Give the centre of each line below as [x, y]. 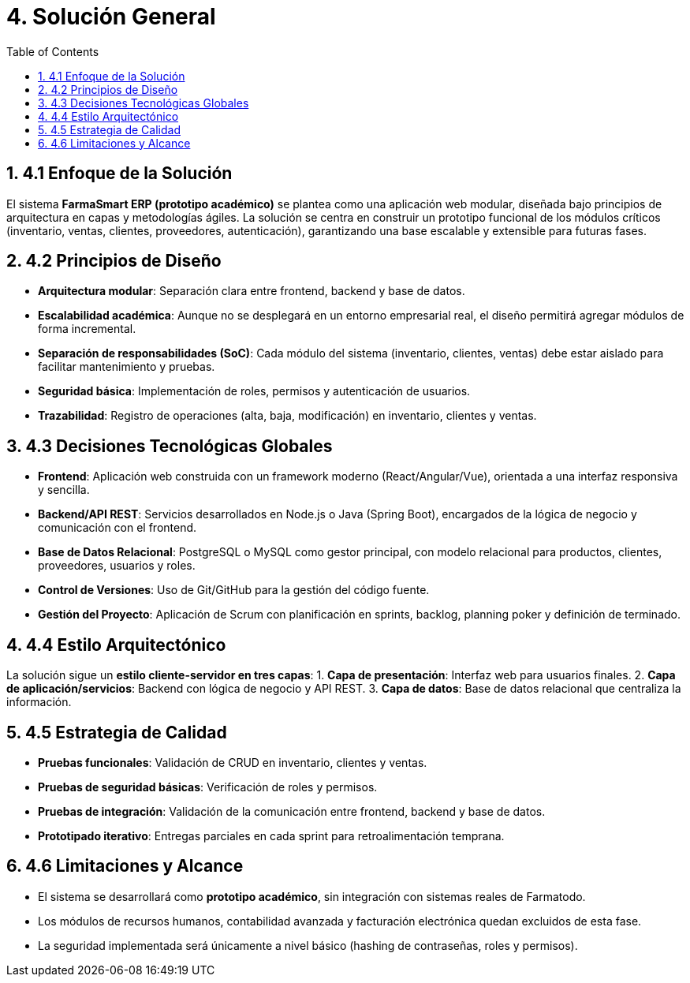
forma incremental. [87, 329]
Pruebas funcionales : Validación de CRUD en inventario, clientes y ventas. [233, 762]
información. [39, 702]
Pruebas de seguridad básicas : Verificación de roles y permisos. [208, 787]
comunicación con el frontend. [117, 528]
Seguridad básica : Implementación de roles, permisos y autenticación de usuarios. [254, 391]
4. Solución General [111, 17]
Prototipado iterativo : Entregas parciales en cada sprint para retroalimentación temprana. [271, 835]
